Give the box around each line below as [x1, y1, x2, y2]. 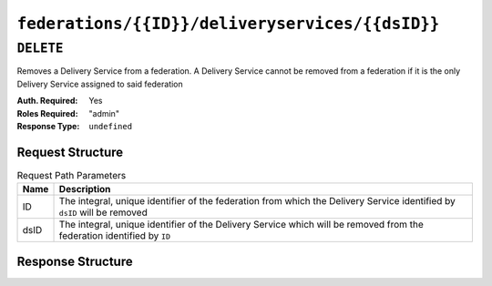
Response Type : [16, 120, 80, 131]
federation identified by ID [58, 230, 171, 242]
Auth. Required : [16, 96, 78, 107]
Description [58, 183, 111, 196]
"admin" [88, 107, 120, 118]
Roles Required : [16, 107, 78, 118]
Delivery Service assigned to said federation [16, 78, 184, 89]
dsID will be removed [58, 206, 148, 219]
